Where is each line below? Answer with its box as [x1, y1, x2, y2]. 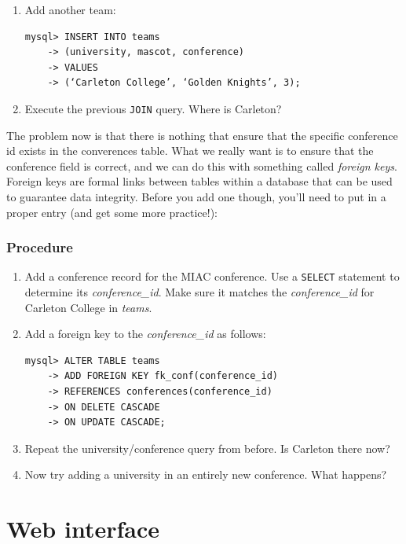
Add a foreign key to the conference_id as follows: [24, 325, 266, 342]
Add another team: [24, 2, 116, 17]
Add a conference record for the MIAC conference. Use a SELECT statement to [24, 268, 400, 285]
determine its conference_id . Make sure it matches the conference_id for [24, 284, 375, 300]
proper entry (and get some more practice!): [6, 204, 218, 220]
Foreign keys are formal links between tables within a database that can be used [6, 173, 393, 189]
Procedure [6, 237, 73, 257]
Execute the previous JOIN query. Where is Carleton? [24, 100, 282, 116]
